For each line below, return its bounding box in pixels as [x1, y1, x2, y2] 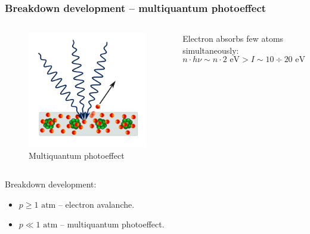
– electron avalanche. [58, 198, 135, 210]
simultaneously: [182, 44, 239, 56]
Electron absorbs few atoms [182, 32, 284, 45]
